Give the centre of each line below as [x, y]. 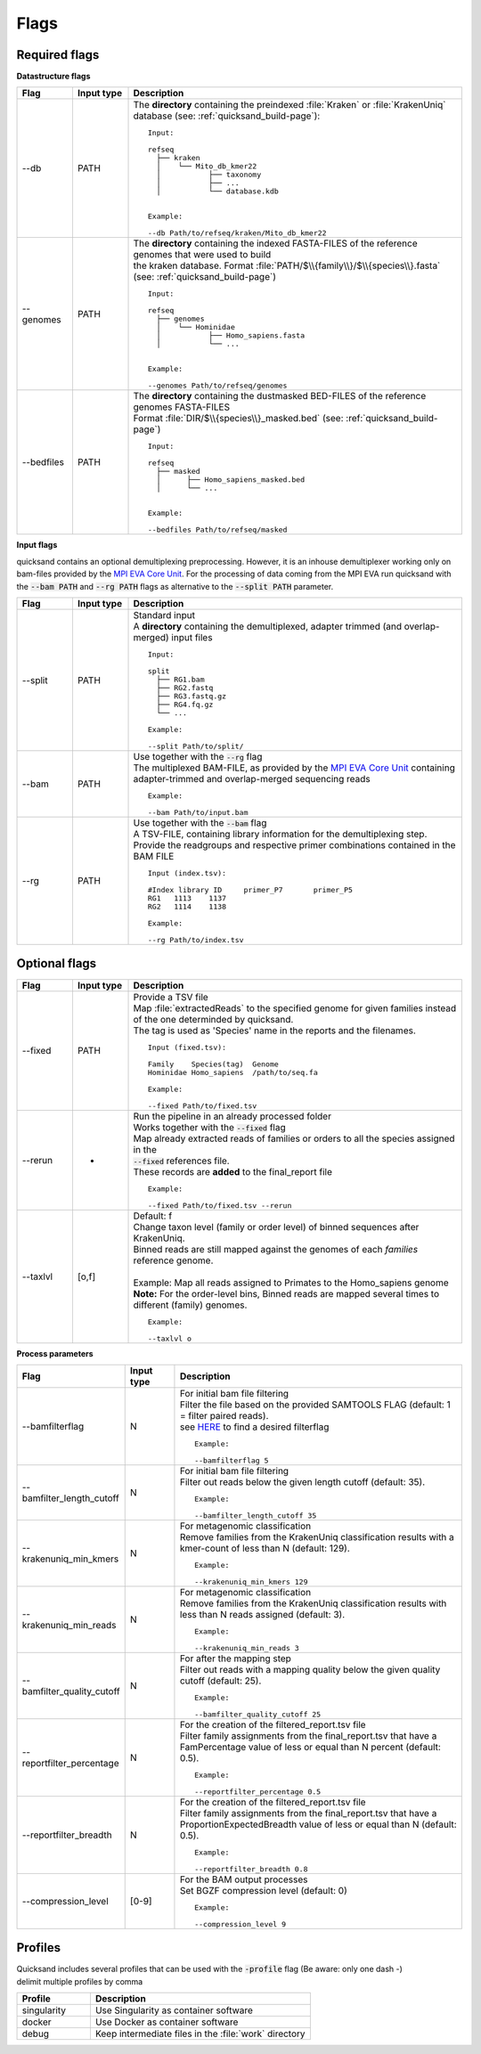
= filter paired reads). [224, 1415]
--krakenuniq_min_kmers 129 [251, 1581]
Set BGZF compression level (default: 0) [263, 1890]
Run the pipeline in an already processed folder [232, 1116]
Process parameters [55, 1353]
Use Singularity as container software [174, 2010]
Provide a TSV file [171, 997]
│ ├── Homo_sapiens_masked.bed [231, 480]
